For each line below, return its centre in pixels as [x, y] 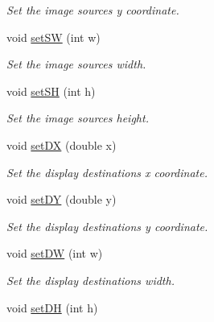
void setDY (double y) [62, 199]
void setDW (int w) [55, 253]
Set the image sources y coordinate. [93, 10]
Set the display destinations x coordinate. [107, 172]
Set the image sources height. [78, 118]
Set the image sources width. [76, 64]
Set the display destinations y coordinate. [107, 226]
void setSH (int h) [51, 91]
